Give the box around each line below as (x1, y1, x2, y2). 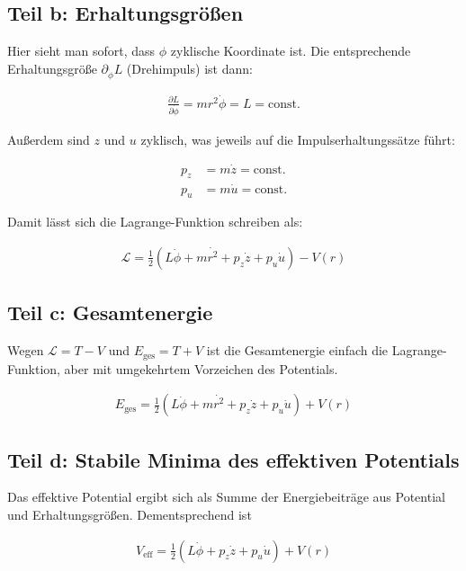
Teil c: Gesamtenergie (7, 299, 213, 326)
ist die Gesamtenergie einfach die (206, 341, 389, 360)
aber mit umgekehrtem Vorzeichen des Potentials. (64, 359, 338, 378)
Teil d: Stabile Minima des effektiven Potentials (7, 445, 460, 473)
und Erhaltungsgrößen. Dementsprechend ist (7, 505, 252, 524)
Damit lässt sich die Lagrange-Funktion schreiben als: (7, 212, 303, 231)
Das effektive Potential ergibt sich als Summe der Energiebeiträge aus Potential (7, 487, 445, 506)
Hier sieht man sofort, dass (7, 41, 156, 60)
